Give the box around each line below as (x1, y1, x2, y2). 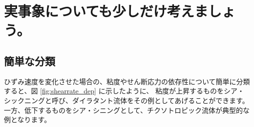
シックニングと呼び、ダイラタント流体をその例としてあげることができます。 (4, 95, 249, 105)
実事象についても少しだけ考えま (4, 1, 208, 21)
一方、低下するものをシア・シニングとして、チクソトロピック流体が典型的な (4, 105, 250, 115)
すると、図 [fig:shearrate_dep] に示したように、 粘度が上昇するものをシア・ (4, 86, 244, 96)
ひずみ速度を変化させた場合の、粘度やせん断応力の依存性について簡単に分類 (4, 76, 250, 86)
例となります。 (4, 114, 51, 125)
